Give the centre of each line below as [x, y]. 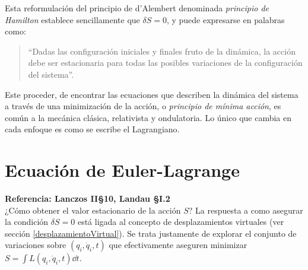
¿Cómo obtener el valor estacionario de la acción [93, 210]
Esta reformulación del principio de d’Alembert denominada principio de [137, 8]
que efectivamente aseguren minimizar [178, 245]
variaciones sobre [36, 245]
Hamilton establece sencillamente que [72, 19]
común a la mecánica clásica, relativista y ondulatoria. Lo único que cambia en [148, 117]
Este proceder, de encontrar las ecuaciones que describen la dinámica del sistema [152, 94]
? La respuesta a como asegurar [246, 210]
